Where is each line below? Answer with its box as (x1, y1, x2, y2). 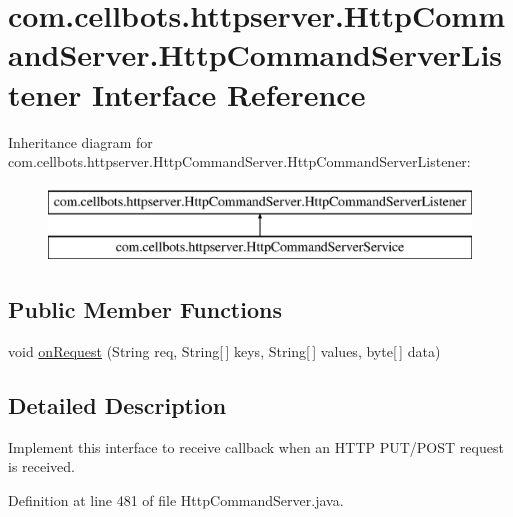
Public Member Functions (8, 294, 282, 325)
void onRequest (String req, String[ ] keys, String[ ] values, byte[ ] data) (8, 341, 441, 362)
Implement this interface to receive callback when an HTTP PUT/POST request (8, 436, 504, 457)
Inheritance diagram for (8, 131, 153, 152)
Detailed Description (8, 390, 227, 421)
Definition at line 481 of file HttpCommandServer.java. (8, 490, 344, 511)
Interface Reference (91, 73, 366, 114)
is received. (8, 456, 75, 477)
